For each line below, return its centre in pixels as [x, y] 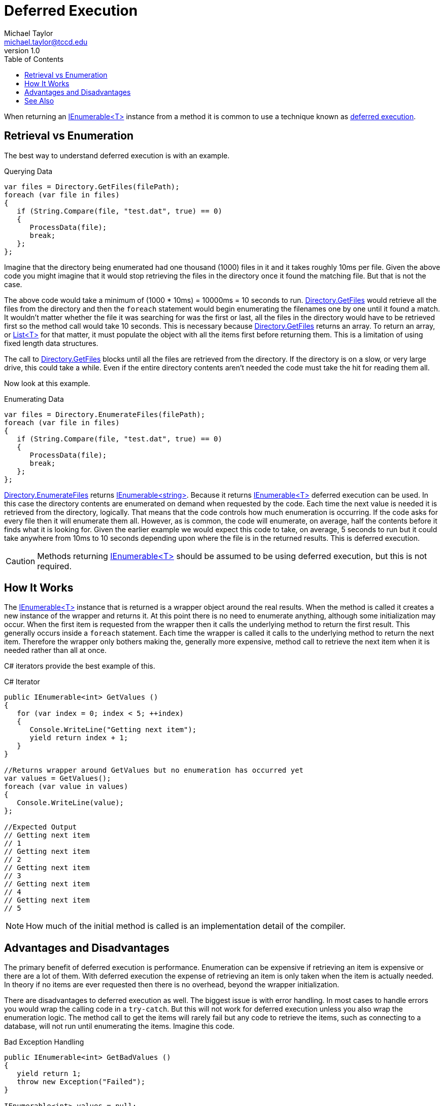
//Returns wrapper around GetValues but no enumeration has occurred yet [154, 770]
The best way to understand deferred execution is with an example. [117, 155]
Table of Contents [34, 59]
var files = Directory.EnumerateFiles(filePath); [105, 414]
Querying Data [28, 171]
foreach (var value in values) [66, 787]
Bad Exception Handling [44, 1042]
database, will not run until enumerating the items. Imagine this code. [119, 1026]
